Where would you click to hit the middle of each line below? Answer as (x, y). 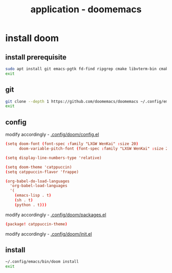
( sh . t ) (24, 200)
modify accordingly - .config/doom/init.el (49, 234)
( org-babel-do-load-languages (38, 181)
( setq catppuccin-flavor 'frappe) (42, 172)
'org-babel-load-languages (39, 186)
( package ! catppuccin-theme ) (36, 224)
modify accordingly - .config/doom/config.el (52, 135)
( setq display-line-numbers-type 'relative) (53, 158)
